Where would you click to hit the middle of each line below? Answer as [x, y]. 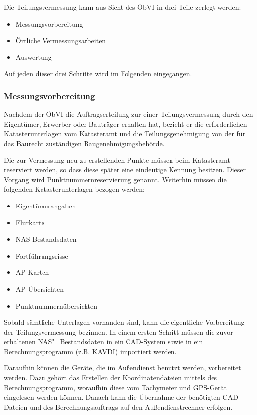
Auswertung [34, 57]
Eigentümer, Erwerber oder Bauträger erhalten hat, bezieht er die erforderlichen [126, 124]
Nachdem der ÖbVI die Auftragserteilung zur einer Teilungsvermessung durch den [128, 114]
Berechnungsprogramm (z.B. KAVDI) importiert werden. [90, 351]
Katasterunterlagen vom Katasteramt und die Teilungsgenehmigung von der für [125, 133]
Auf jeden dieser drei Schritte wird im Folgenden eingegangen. [98, 74]
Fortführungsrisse [42, 255]
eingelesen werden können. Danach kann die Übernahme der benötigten [112, 397]
